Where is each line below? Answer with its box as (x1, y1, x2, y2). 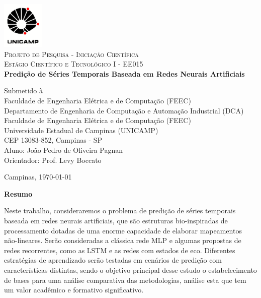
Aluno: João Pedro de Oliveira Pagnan (4, 144, 123, 155)
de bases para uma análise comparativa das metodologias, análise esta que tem (4, 274, 246, 285)
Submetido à (4, 85, 43, 96)
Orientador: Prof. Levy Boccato (4, 154, 102, 165)
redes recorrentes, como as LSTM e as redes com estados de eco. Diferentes (4, 245, 235, 255)
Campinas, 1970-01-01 (4, 171, 72, 182)
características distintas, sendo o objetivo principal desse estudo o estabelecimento (4, 264, 257, 275)
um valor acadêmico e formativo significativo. (4, 284, 144, 295)
